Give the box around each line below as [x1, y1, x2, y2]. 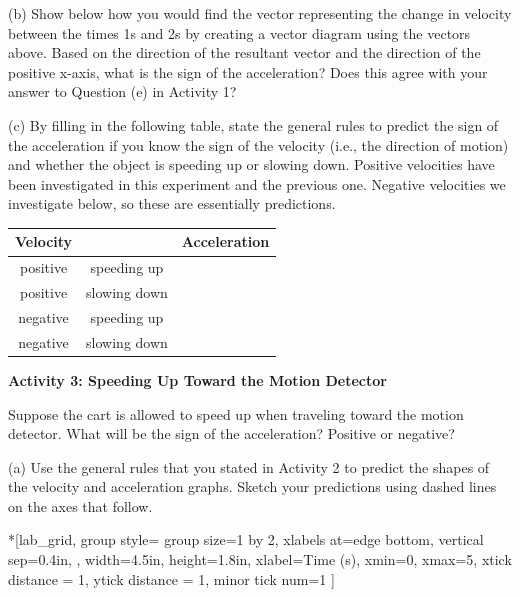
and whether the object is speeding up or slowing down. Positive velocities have [8, 154, 495, 175]
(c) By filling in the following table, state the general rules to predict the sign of [8, 114, 499, 135]
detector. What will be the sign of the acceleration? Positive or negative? [8, 423, 455, 444]
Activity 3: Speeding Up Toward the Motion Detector [8, 369, 387, 390]
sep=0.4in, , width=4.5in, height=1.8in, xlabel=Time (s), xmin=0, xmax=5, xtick [8, 549, 512, 570]
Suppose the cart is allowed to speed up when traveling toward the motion [8, 403, 464, 424]
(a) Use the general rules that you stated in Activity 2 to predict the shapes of [8, 456, 490, 477]
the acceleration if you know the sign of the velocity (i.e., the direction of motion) [8, 134, 509, 155]
